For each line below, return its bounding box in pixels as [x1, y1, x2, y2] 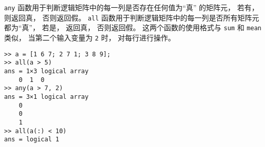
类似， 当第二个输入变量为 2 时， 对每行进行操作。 [4, 32, 175, 43]
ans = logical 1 [4, 136, 59, 143]
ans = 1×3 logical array [4, 67, 89, 75]
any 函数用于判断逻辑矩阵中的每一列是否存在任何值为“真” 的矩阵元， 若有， [4, 2, 259, 12]
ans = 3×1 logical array [4, 93, 89, 100]
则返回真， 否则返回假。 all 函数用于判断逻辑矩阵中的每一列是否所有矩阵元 [4, 12, 259, 23]
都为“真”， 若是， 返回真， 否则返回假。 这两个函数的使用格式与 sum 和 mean [4, 22, 261, 33]
